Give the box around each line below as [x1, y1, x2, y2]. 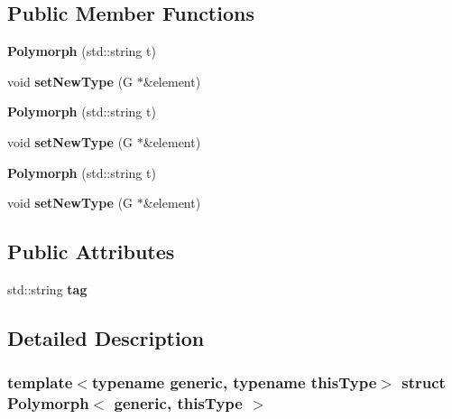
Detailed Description [7, 323, 205, 351]
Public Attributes [7, 237, 175, 265]
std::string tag [7, 279, 88, 298]
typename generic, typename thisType [91, 371, 377, 394]
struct [401, 371, 446, 394]
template [7, 371, 73, 394]
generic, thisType [114, 392, 243, 414]
